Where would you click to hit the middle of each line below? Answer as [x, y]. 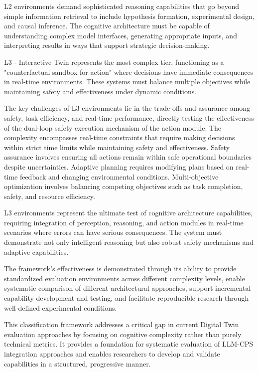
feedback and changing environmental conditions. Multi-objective [119, 176]
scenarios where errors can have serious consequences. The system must [113, 232]
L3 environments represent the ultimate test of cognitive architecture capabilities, [129, 213]
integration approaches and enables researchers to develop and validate [112, 354]
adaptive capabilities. [36, 252]
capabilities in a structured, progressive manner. [77, 363]
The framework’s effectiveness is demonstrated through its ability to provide [120, 269]
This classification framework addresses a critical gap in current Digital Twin [122, 324]
